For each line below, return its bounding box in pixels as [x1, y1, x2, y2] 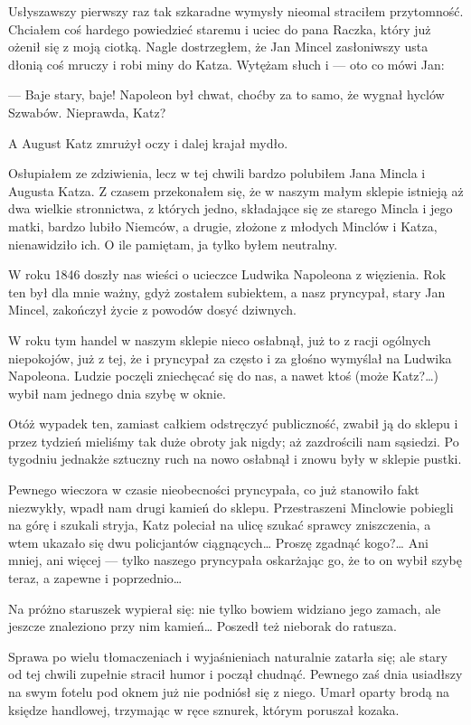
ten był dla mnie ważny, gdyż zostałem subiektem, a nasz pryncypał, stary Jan [8, 282, 446, 301]
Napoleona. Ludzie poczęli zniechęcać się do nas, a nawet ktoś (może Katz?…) [8, 366, 438, 385]
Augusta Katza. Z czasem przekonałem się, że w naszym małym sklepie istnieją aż [8, 181, 464, 200]
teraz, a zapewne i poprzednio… [8, 569, 183, 588]
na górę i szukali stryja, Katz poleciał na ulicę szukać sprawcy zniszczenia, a [8, 515, 431, 534]
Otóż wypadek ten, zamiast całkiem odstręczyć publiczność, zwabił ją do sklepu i [8, 414, 458, 433]
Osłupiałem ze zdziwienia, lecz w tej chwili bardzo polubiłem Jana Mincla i [8, 164, 426, 183]
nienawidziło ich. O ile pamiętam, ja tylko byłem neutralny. [8, 234, 338, 253]
